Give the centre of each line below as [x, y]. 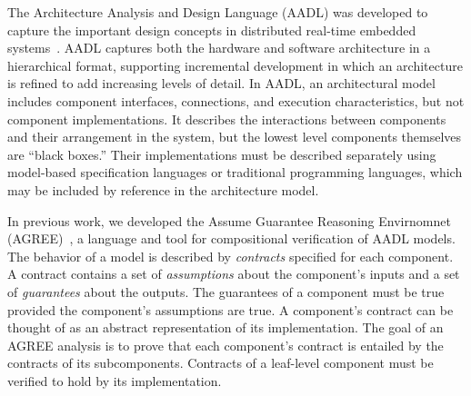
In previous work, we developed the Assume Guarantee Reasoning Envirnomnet [229, 220]
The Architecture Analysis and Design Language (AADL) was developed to [218, 12]
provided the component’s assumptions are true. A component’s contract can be [230, 309]
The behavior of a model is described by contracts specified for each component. [230, 256]
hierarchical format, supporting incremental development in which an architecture [235, 65]
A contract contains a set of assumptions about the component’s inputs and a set [234, 274]
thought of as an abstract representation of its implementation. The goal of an [225, 327]
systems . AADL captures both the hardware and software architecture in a [219, 48]
